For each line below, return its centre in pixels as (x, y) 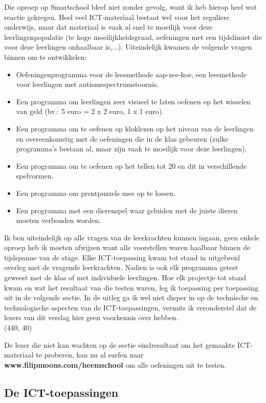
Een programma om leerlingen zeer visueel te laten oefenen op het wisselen (134, 101)
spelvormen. (35, 176)
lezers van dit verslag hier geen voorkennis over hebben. (91, 317)
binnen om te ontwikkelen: (46, 57)
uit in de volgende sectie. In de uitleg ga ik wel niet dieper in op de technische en (131, 297)
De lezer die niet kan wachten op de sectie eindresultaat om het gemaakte (120, 344)
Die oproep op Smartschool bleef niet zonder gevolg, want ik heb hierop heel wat (130, 7)
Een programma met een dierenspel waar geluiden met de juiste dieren (127, 210)
